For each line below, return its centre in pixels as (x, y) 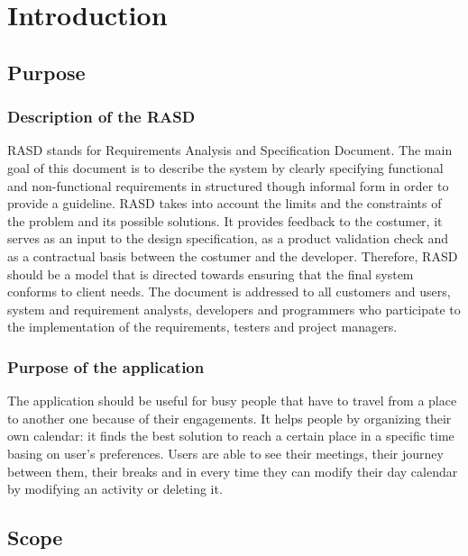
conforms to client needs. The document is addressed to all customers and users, (229, 292)
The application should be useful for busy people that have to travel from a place (232, 401)
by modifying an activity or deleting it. (115, 489)
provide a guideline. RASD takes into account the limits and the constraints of (225, 203)
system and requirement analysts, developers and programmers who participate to (234, 309)
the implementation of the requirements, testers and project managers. (202, 327)
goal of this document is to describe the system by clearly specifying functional (225, 167)
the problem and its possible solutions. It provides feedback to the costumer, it (225, 220)
